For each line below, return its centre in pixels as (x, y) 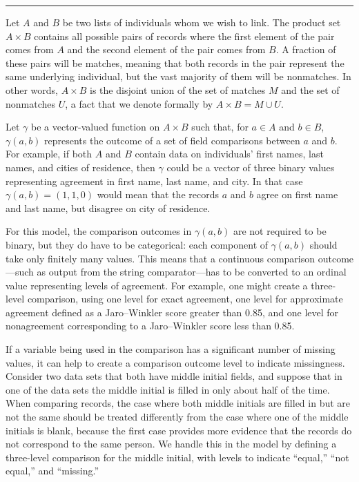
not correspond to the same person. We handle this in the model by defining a (171, 444)
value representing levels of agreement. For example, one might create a (157, 285)
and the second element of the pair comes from (166, 49)
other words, (32, 89)
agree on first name (297, 194)
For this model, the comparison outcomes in (99, 231)
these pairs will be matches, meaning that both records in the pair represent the (175, 62)
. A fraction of (306, 49)
